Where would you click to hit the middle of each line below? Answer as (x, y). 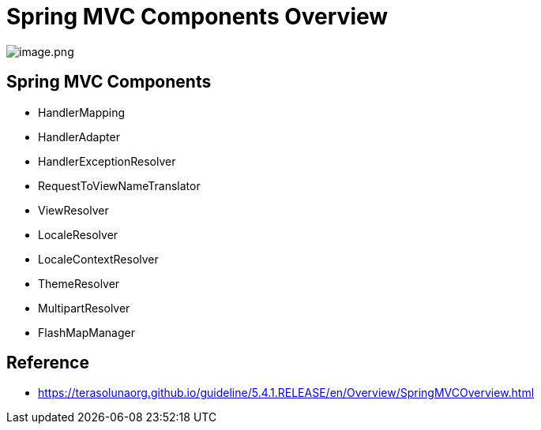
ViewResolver (73, 210)
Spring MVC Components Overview (197, 17)
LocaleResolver (78, 234)
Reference (48, 363)
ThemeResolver (79, 283)
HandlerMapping (82, 112)
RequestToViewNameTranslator (119, 185)
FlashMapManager (86, 332)
